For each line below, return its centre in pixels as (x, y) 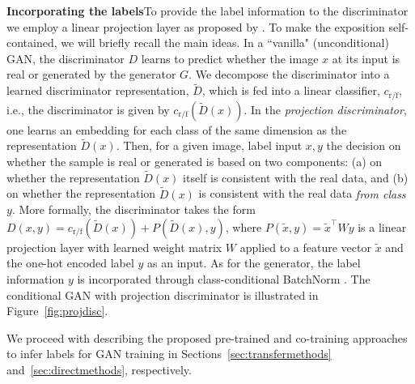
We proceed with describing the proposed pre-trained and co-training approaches (207, 337)
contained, (32, 43)
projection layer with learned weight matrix (114, 247)
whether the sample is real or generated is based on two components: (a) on (195, 162)
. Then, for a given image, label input (209, 145)
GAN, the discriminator (66, 58)
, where (243, 226)
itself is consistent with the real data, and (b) (296, 177)
